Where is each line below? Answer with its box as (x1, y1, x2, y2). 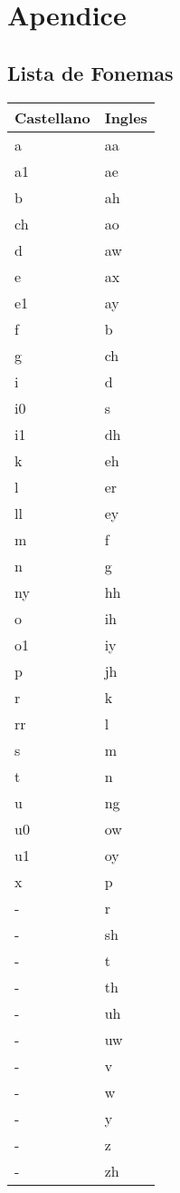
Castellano (14, 106, 90, 128)
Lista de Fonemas (7, 58, 174, 86)
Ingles (104, 106, 147, 128)
